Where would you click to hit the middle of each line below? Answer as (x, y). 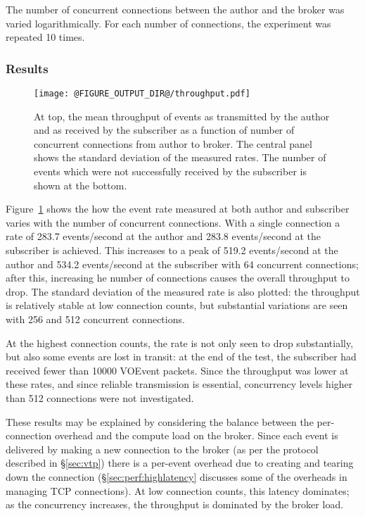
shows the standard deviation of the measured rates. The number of (180, 157)
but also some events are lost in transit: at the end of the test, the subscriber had (181, 357)
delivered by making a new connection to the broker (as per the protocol (162, 449)
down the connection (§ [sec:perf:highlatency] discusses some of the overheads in (177, 476)
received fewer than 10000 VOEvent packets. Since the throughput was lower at (177, 370)
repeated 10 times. (45, 37)
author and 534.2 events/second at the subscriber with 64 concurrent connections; (182, 264)
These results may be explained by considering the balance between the (160, 421)
